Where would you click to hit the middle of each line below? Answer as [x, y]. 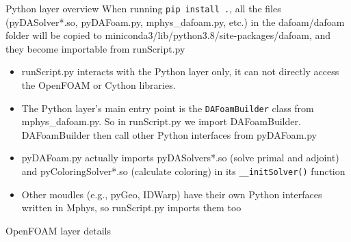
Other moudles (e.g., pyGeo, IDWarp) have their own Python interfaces [172, 194]
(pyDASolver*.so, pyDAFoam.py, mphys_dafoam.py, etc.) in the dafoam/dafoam [175, 22]
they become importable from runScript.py [95, 48]
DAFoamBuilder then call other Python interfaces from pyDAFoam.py [169, 134]
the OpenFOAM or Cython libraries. [99, 85]
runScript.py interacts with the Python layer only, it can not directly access [180, 71]
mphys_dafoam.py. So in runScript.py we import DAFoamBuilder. [161, 121]
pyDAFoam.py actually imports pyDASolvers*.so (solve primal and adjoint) [180, 158]
